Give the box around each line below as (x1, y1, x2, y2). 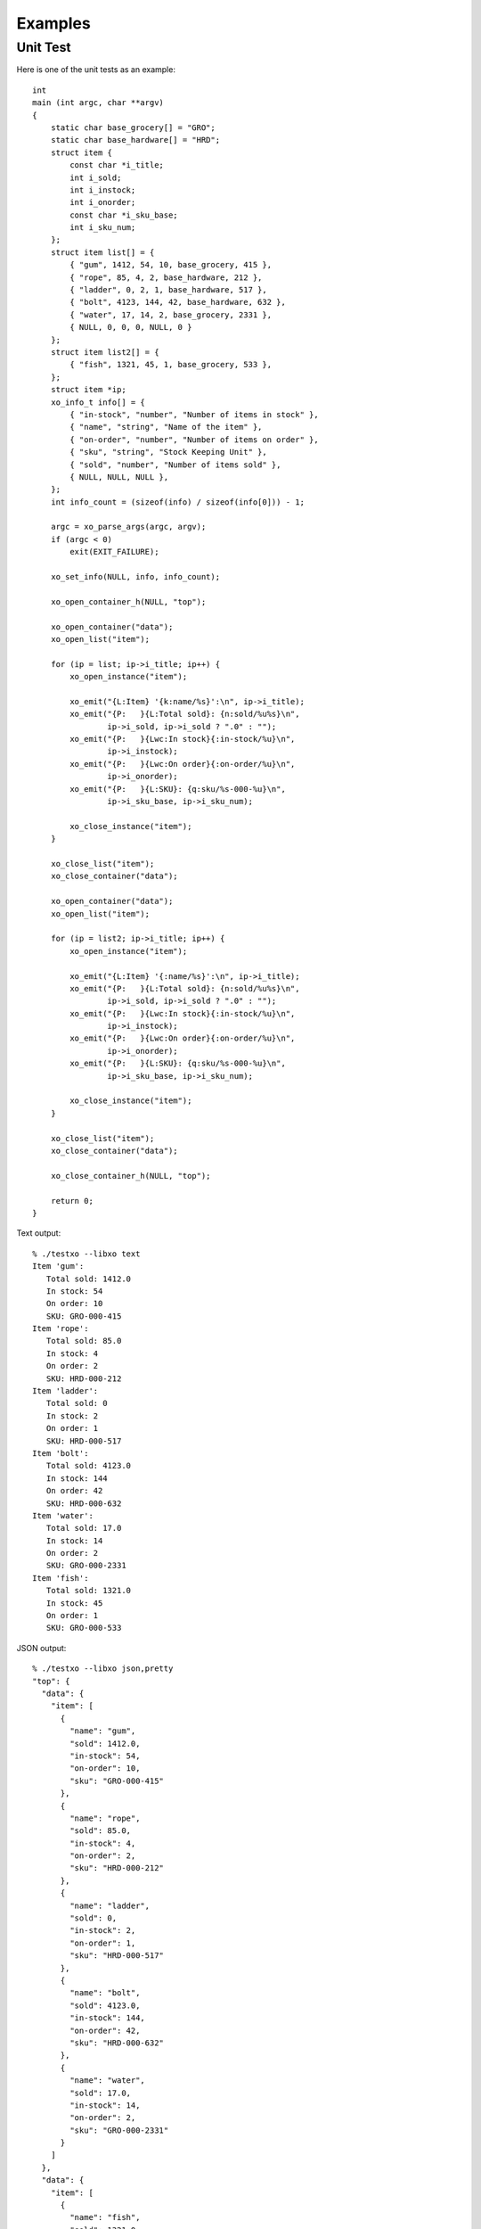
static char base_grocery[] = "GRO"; (50, 122, 216, 133)
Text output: (16, 1228, 61, 1238)
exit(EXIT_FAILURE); (69, 547, 159, 557)
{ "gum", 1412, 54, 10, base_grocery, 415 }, (69, 259, 272, 270)
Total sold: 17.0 (45, 1523, 122, 1534)
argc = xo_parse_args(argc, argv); (50, 522, 207, 532)
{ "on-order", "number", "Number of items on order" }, (69, 434, 320, 445)
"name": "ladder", (69, 1900, 151, 1911)
